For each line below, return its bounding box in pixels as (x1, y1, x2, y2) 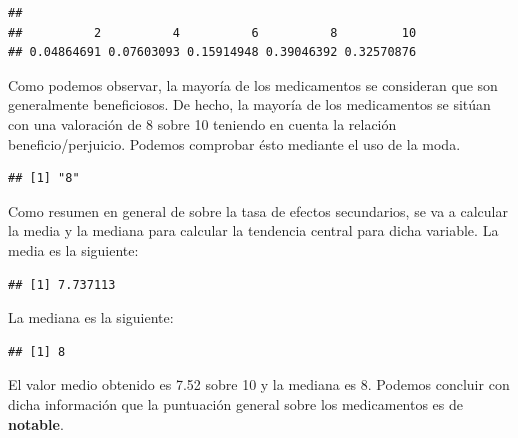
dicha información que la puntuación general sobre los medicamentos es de (8, 393, 464, 414)
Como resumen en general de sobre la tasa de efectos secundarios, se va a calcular (8, 200, 508, 221)
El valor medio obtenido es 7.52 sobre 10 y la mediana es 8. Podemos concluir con (8, 374, 510, 395)
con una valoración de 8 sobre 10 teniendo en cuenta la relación (8, 113, 397, 134)
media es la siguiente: (8, 239, 139, 260)
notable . (8, 413, 64, 434)
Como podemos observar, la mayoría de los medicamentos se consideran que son (8, 74, 498, 95)
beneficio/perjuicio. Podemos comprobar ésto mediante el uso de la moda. (8, 133, 461, 154)
